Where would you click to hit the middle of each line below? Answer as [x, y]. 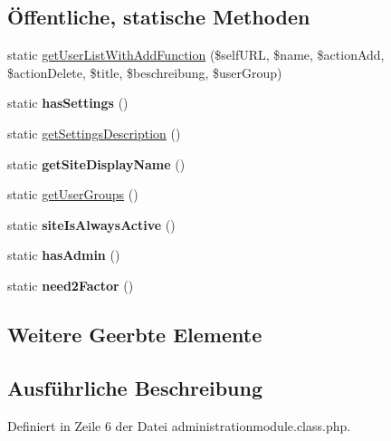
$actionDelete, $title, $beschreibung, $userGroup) [145, 72]
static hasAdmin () [64, 255]
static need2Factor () [71, 285]
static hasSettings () [68, 103]
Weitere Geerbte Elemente [135, 334]
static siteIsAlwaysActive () [91, 224]
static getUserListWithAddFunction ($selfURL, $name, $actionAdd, [196, 55]
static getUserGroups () [73, 194]
